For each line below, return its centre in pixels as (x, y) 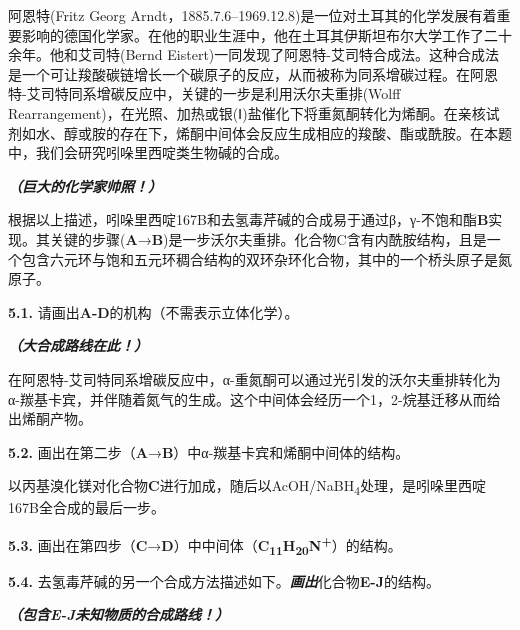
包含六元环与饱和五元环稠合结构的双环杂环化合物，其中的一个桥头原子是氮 (266, 258)
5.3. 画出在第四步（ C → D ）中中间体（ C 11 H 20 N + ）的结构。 (205, 545)
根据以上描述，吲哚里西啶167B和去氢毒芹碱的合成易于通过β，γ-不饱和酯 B (248, 219)
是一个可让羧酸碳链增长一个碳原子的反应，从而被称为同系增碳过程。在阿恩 (253, 73)
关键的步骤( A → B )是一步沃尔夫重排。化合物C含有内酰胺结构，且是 (268, 238)
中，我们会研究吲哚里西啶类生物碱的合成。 (148, 152)
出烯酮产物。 (50, 418)
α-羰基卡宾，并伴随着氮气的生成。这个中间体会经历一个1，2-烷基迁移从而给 (254, 398)
